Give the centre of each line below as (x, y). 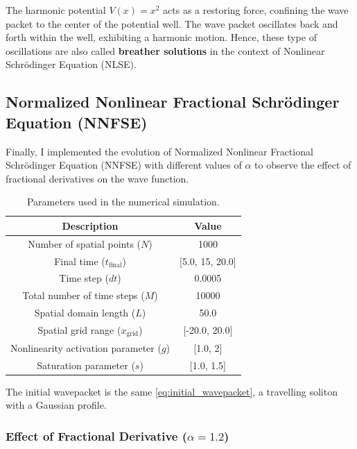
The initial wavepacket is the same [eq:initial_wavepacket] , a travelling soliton (172, 391)
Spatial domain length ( (85, 313)
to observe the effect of (303, 165)
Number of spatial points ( (85, 243)
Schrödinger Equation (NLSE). (71, 64)
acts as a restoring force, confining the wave (256, 10)
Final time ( (80, 261)
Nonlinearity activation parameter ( (86, 347)
